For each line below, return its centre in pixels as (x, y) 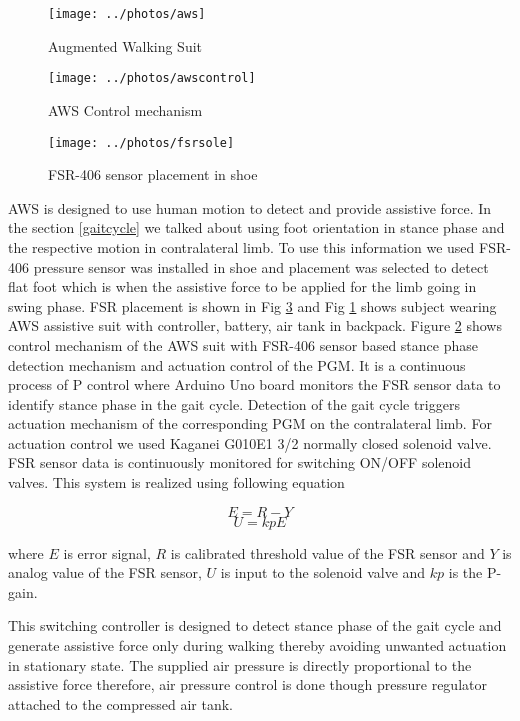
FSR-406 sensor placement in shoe (153, 174)
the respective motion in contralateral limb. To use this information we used (241, 246)
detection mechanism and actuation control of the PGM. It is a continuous (237, 364)
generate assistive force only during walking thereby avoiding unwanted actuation (257, 645)
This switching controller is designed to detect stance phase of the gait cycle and (255, 625)
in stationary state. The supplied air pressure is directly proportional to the (240, 664)
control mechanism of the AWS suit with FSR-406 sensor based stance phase (243, 344)
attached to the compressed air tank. (120, 703)
